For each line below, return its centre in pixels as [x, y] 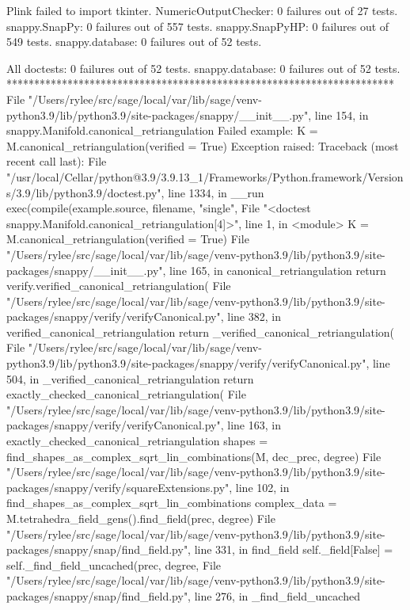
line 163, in [254, 425]
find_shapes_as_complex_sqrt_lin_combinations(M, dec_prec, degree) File [194, 456]
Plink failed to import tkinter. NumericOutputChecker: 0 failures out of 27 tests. [202, 10]
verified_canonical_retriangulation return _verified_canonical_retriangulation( [201, 332]
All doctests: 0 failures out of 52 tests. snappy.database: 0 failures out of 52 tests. [203, 68]
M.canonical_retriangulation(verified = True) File [128, 239]
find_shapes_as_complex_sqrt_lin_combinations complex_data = [172, 503]
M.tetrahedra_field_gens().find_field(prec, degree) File [141, 518]
